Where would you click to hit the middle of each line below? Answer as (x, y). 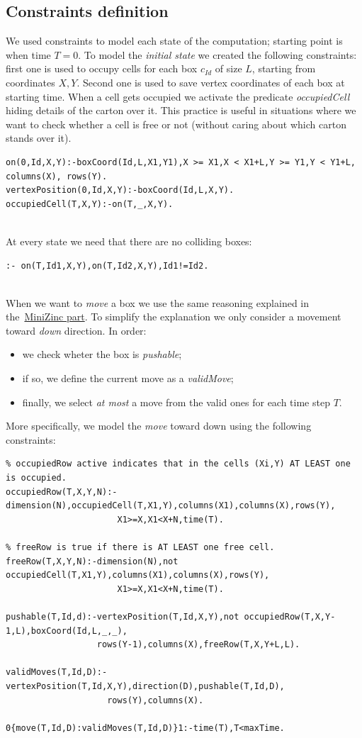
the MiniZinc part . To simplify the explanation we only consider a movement (174, 317)
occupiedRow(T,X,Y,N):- (62, 492)
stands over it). (39, 138)
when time (28, 54)
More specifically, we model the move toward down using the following (159, 426)
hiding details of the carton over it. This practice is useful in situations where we (181, 110)
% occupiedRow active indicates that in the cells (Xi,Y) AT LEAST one (178, 464)
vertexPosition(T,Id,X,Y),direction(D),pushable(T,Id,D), (145, 686)
